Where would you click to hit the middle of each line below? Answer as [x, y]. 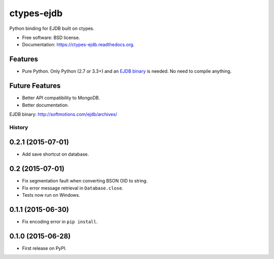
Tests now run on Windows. [51, 195]
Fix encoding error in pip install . [60, 221]
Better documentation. [45, 105]
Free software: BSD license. [51, 38]
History [19, 127]
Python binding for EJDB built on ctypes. [52, 28]
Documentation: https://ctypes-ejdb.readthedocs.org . [78, 45]
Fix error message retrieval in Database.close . [73, 188]
